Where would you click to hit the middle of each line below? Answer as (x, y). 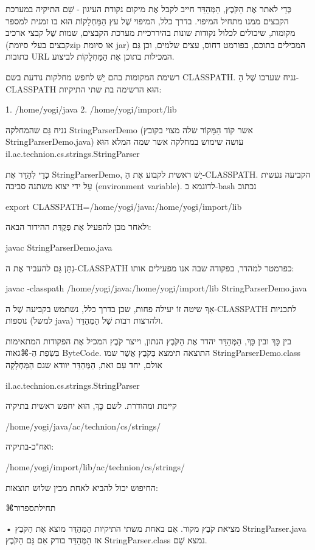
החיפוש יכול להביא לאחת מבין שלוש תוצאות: (82, 487)
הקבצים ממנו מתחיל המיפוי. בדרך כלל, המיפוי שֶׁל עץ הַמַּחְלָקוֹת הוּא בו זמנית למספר (147, 20)
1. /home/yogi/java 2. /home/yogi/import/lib (91, 109)
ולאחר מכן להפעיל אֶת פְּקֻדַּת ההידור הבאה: (78, 227)
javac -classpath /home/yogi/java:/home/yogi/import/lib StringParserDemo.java (156, 288)
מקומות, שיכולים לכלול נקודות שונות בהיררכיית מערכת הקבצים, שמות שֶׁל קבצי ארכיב (151, 33)
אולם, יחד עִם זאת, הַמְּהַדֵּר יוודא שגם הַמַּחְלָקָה (84, 365)
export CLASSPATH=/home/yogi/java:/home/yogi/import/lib (124, 206)
